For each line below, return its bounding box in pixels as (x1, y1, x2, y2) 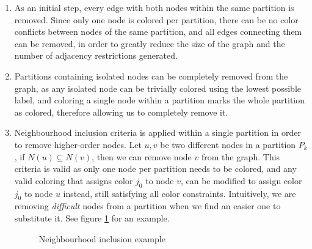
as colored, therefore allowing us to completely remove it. (14, 105, 228, 118)
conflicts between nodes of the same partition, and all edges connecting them (14, 25, 302, 38)
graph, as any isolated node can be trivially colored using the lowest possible (14, 81, 301, 94)
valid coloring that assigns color (14, 174, 133, 187)
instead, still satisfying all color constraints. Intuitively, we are (63, 187, 296, 199)
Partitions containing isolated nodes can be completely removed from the (14, 69, 288, 82)
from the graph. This (201, 150, 280, 163)
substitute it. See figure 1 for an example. (14, 211, 170, 224)
